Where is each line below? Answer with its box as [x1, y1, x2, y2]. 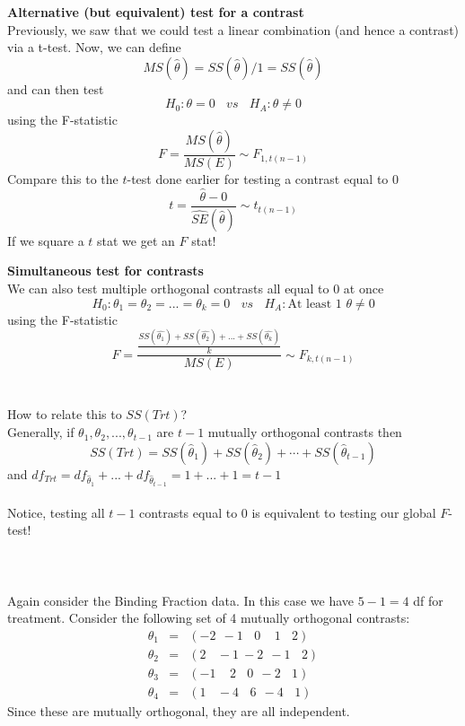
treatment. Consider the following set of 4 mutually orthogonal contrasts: [7, 608, 410, 627]
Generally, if [7, 423, 75, 442]
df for [413, 590, 443, 609]
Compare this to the [7, 170, 118, 188]
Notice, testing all [7, 503, 105, 521]
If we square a [7, 231, 84, 249]
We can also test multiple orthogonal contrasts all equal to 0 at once [7, 278, 384, 297]
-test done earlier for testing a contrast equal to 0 [127, 170, 399, 188]
